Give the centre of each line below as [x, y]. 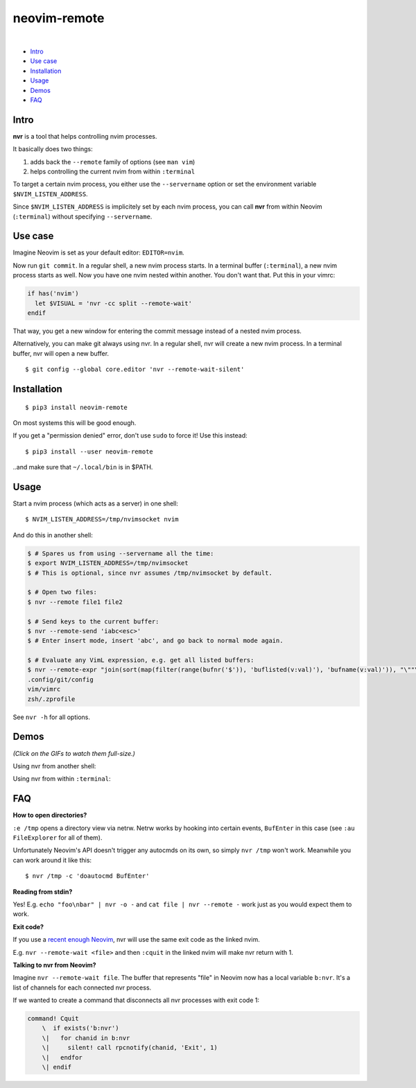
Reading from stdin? [43, 892]
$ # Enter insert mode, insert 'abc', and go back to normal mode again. [155, 641]
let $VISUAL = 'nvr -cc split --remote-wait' [113, 303]
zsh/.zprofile [51, 699]
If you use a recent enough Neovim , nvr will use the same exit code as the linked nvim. [136, 940]
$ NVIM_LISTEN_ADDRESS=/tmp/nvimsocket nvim [102, 519]
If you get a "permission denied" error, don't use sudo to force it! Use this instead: [130, 435]
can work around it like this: [52, 860]
